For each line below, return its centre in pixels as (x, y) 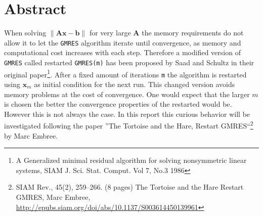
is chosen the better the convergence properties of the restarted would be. (118, 104)
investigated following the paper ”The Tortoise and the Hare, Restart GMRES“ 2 (129, 125)
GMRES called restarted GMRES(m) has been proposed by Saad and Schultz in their (129, 62)
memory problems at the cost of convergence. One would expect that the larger (127, 94)
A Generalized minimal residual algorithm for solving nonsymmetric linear (131, 160)
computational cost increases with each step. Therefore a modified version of (122, 52)
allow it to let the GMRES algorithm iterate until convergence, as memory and (123, 42)
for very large (110, 33)
